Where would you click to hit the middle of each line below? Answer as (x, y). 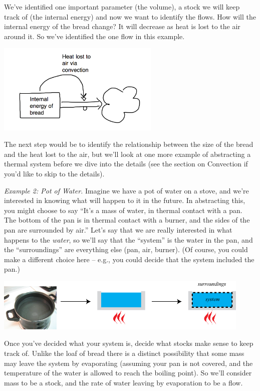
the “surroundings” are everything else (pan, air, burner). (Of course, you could (126, 249)
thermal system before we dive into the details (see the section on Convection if (126, 164)
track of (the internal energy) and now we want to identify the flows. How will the (130, 16)
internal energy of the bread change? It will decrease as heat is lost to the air (122, 26)
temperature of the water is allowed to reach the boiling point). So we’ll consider (128, 373)
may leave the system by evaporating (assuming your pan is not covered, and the (128, 363)
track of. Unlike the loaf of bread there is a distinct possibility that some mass (124, 353)
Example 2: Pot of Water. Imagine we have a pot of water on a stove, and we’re (126, 190)
